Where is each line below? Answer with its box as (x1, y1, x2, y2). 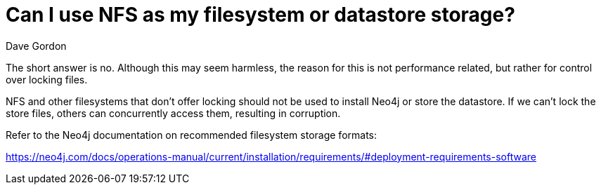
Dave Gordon (6, 39, 67, 52)
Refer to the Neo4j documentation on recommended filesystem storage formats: (6, 128, 377, 141)
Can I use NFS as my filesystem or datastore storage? (6, 3, 515, 27)
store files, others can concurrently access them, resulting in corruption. (6, 107, 341, 119)
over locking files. (6, 73, 88, 86)
